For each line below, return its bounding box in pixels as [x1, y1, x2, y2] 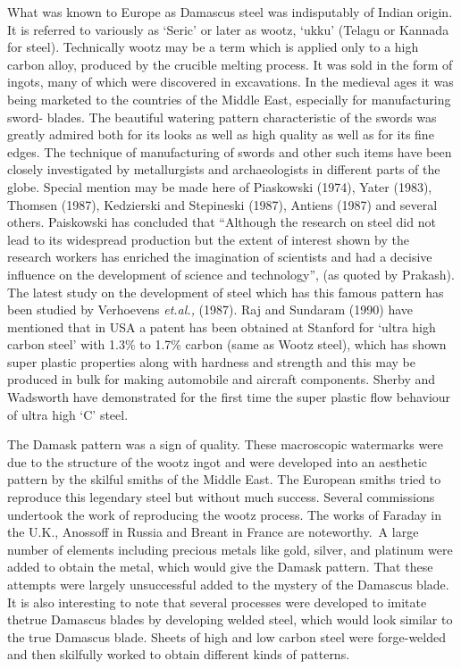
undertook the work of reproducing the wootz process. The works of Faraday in [7, 505, 442, 523]
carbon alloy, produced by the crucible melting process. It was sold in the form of [7, 54, 453, 73]
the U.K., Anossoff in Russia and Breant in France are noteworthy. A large [7, 523, 419, 541]
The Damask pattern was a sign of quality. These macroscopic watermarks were [7, 435, 444, 454]
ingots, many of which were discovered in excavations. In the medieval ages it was [7, 72, 454, 91]
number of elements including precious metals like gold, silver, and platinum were [7, 539, 453, 558]
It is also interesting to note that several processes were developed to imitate [7, 592, 427, 611]
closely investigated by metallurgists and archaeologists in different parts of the [7, 160, 440, 179]
